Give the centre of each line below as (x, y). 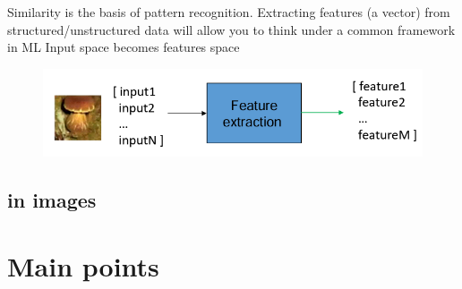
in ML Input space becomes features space (124, 47)
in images (52, 200)
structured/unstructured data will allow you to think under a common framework (231, 29)
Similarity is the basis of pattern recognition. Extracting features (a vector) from (229, 12)
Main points (83, 265)
